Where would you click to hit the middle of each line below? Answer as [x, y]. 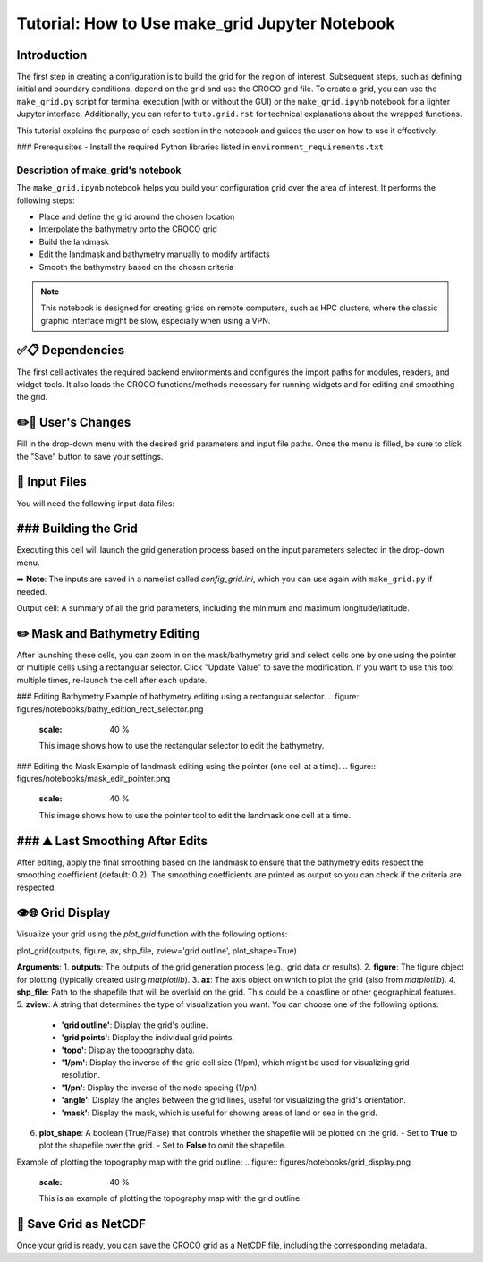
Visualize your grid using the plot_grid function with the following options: [152, 934]
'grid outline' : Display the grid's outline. [135, 1025]
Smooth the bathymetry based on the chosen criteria [136, 267]
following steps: [46, 200]
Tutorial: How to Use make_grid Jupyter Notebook [206, 23]
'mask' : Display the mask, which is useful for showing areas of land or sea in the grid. [219, 1113]
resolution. [81, 1075]
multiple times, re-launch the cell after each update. [112, 680]
